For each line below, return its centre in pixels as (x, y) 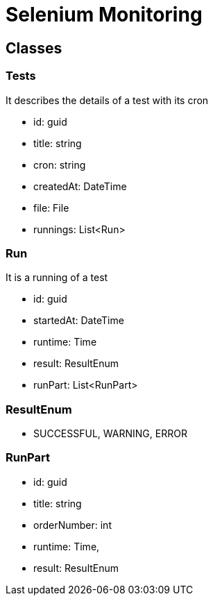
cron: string (60, 164)
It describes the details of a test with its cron (107, 100)
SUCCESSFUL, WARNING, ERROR (110, 434)
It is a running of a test (57, 278)
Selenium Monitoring (104, 15)
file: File (51, 208)
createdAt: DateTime (80, 186)
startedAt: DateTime (79, 321)
